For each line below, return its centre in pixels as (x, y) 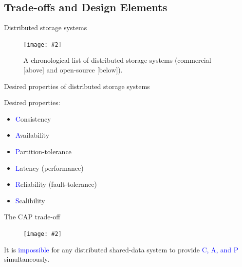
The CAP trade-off (32, 217)
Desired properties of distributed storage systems (77, 86)
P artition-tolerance (43, 151)
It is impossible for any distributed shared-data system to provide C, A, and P (121, 249)
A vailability (32, 135)
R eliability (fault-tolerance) (56, 184)
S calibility (30, 200)
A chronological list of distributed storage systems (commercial (117, 60)
